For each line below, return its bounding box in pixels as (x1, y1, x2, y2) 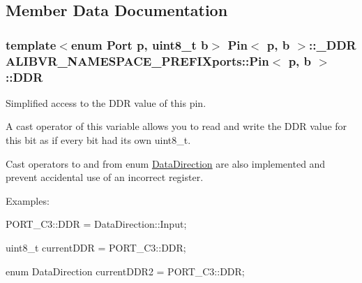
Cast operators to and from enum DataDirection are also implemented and (6, 156, 326, 170)
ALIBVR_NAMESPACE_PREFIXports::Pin (6, 52, 269, 69)
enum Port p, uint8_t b (70, 36, 209, 53)
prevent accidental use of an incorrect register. (6, 170, 204, 184)
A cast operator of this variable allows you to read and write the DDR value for (6, 119, 347, 133)
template (6, 36, 56, 53)
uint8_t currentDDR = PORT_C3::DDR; (6, 240, 186, 254)
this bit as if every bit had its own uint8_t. (6, 133, 191, 147)
